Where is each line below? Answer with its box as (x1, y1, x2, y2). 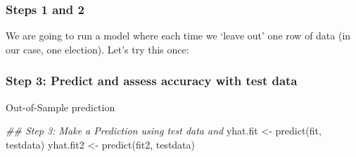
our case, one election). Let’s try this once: (6, 42, 189, 56)
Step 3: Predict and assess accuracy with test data (6, 72, 298, 89)
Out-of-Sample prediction (6, 99, 115, 114)
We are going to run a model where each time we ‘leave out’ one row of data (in (6, 28, 351, 43)
